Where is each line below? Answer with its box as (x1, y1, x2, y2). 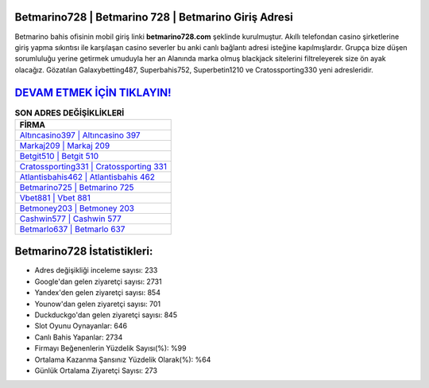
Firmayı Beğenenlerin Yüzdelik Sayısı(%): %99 (34, 343, 187, 353)
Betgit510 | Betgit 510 (19, 150, 99, 161)
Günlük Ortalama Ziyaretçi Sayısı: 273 (34, 366, 158, 375)
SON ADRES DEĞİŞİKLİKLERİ (14, 107, 125, 118)
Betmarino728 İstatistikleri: (14, 245, 153, 258)
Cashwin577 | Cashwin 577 (19, 213, 122, 224)
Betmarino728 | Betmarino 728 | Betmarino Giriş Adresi (14, 10, 293, 24)
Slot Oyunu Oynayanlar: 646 (34, 321, 127, 331)
